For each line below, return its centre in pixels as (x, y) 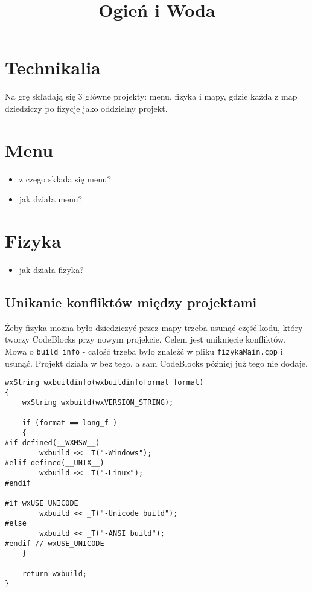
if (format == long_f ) (70, 423)
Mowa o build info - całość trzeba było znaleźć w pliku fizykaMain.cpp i (144, 351)
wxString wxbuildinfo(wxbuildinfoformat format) (104, 383)
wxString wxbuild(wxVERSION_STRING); (98, 403)
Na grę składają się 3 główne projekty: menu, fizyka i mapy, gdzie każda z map (151, 96)
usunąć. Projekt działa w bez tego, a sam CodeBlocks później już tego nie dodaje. (156, 363)
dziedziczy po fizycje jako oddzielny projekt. (86, 108)
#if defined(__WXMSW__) (53, 443)
